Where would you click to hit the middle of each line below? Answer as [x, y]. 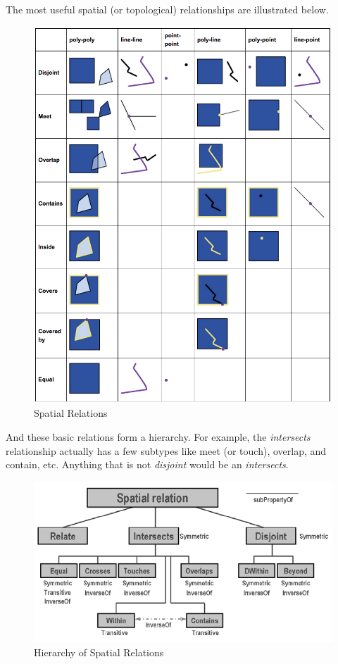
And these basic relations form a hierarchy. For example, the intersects [158, 436]
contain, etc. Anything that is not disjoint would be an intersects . [147, 464]
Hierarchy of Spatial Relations [99, 652]
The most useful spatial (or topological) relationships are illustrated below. [167, 9]
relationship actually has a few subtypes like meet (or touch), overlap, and [166, 450]
